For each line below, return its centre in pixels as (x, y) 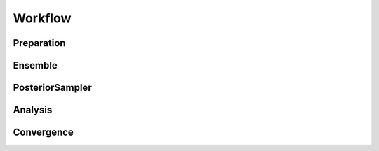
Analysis (33, 110)
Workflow (42, 18)
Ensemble (35, 65)
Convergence (43, 132)
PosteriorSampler (52, 88)
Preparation (39, 43)
